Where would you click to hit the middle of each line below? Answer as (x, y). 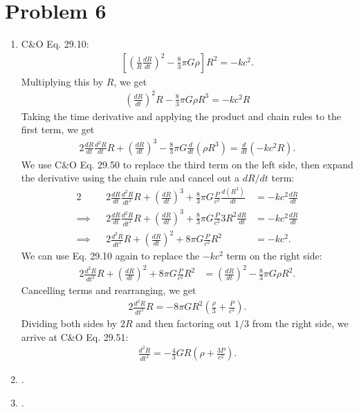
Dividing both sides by (69, 323)
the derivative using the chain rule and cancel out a (130, 178)
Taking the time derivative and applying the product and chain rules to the (181, 116)
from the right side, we (300, 323)
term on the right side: (274, 256)
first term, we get (58, 129)
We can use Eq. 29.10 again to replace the (110, 256)
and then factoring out (184, 323)
